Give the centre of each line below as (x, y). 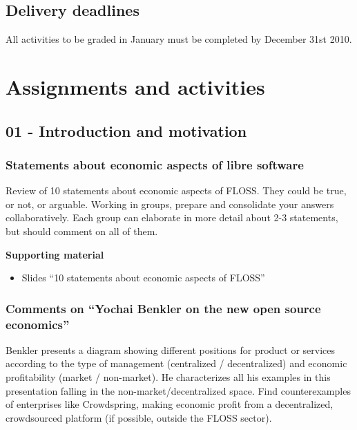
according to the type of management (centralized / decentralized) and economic (176, 363)
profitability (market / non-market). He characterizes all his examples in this (168, 377)
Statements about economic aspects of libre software (155, 164)
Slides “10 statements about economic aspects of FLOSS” (143, 278)
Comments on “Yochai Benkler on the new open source (163, 308)
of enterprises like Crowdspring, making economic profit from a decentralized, (170, 404)
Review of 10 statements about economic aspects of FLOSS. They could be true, (176, 190)
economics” (38, 324)
